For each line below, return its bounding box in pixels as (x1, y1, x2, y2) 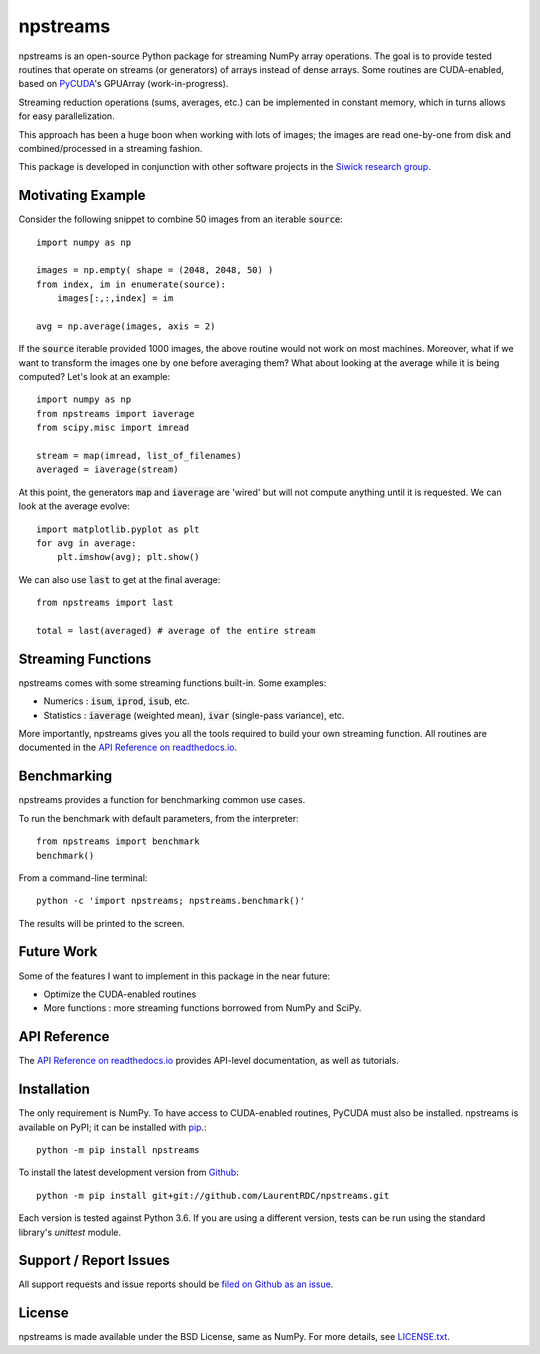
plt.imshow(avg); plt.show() (56, 551, 200, 563)
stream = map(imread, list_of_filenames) (36, 450, 242, 462)
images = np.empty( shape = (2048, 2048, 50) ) (36, 265, 274, 276)
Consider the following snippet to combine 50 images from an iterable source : (18, 213, 344, 225)
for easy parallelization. (18, 110, 115, 122)
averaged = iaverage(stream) (36, 464, 179, 475)
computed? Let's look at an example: (18, 371, 170, 383)
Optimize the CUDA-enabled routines (43, 988, 197, 1000)
